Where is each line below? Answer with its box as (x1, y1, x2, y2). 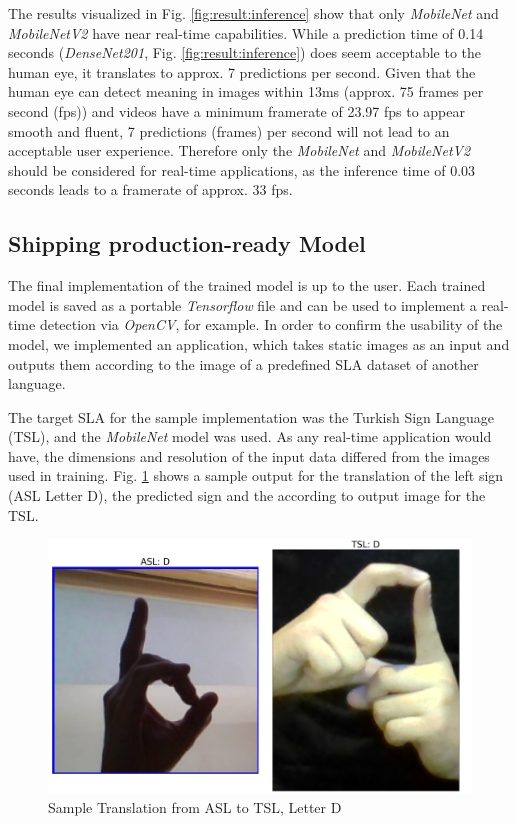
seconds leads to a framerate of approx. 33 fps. (8, 179, 293, 200)
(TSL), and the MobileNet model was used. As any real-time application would (8, 426, 492, 447)
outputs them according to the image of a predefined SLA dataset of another (8, 353, 479, 374)
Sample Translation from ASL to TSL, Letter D (48, 797, 342, 818)
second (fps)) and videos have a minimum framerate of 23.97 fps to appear (8, 100, 465, 121)
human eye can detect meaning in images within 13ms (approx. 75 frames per (8, 81, 484, 102)
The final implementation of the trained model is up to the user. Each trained (8, 275, 486, 296)
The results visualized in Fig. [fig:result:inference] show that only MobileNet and (8, 3, 499, 23)
